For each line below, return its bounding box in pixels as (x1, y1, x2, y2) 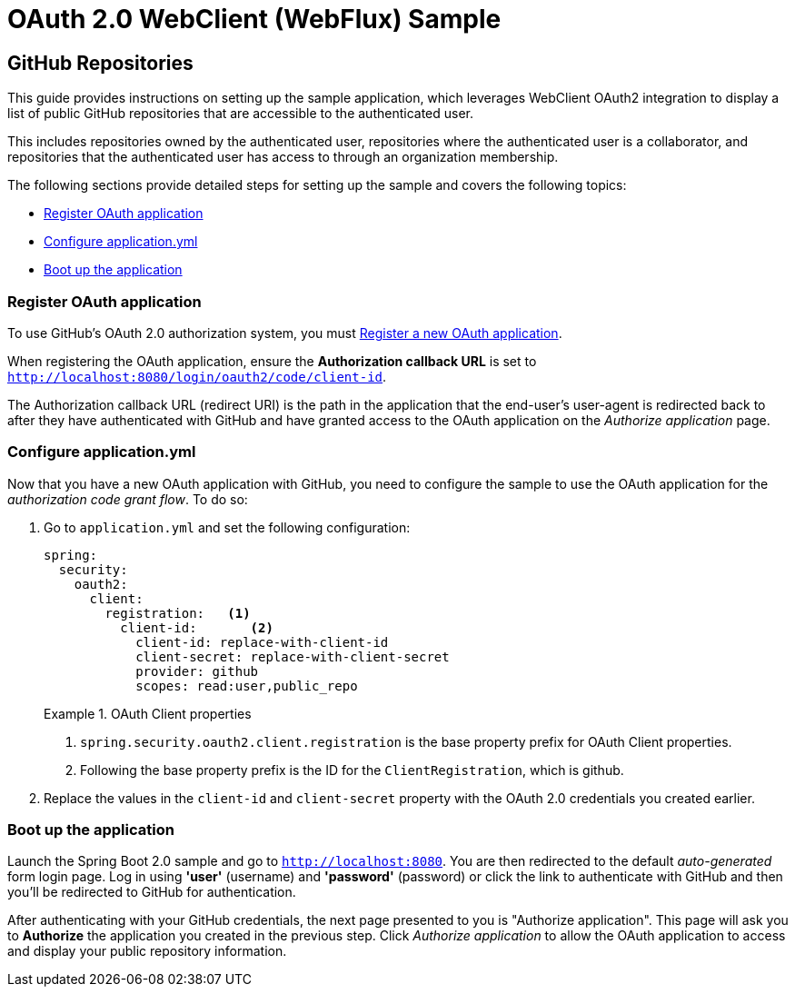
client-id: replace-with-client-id (135, 634, 389, 650)
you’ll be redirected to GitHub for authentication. (7, 884, 296, 900)
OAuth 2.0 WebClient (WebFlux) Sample (7, 4, 502, 35)
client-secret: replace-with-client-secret (135, 649, 450, 664)
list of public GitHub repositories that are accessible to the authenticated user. (7, 105, 474, 122)
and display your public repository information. (7, 943, 287, 959)
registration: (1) (104, 605, 251, 621)
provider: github (135, 663, 259, 679)
